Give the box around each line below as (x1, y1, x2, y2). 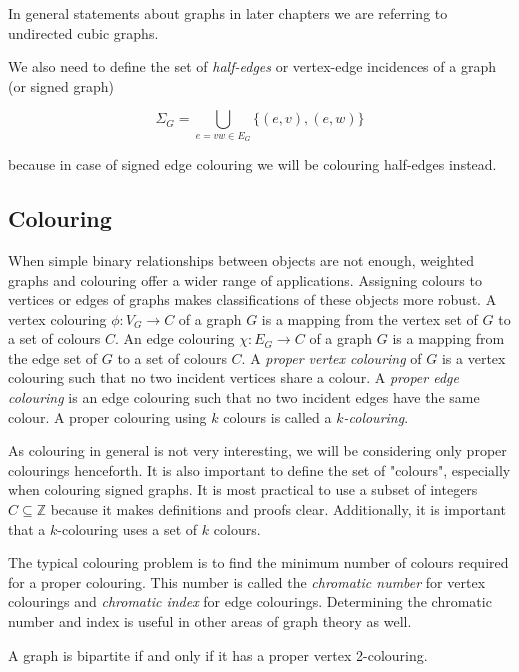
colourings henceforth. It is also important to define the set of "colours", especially (8, 459, 511, 480)
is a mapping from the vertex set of (261, 308, 478, 329)
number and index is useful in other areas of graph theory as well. (8, 611, 412, 631)
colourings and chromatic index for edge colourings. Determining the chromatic (8, 591, 492, 612)
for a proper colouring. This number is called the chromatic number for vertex (8, 571, 486, 592)
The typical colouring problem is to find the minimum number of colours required (8, 552, 509, 573)
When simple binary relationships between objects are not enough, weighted (8, 249, 474, 270)
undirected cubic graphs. (8, 22, 159, 43)
